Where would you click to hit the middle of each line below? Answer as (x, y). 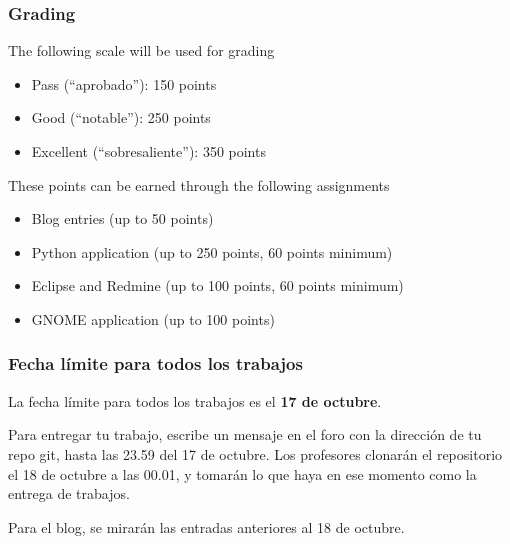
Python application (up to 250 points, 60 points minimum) (212, 251)
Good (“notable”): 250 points (121, 117)
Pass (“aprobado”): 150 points (124, 83)
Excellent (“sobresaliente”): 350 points (148, 151)
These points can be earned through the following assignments (199, 184)
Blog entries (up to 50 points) (122, 218)
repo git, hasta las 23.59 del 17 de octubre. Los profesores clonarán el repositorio (255, 453)
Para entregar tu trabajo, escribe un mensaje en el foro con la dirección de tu (245, 434)
